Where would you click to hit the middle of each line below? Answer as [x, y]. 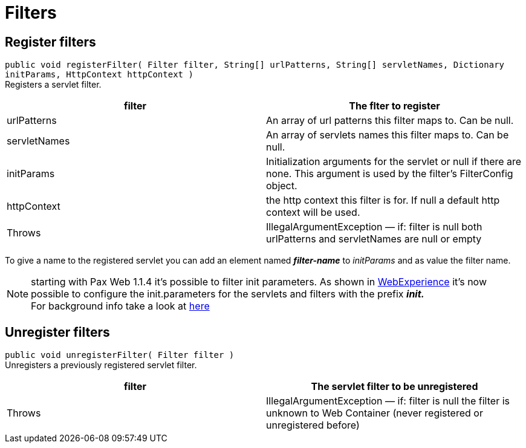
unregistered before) [313, 425]
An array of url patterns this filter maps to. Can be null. [390, 121]
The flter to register [394, 106]
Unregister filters [57, 332]
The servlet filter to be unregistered [394, 387]
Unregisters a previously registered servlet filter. [101, 365]
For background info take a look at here [120, 306]
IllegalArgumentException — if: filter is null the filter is [388, 401]
